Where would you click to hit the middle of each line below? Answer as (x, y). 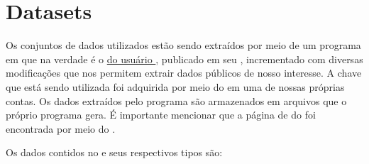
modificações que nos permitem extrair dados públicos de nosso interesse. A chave (184, 73)
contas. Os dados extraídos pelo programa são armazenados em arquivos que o (176, 100)
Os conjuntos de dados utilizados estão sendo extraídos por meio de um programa (183, 45)
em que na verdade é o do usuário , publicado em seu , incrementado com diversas (184, 59)
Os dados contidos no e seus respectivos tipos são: (114, 152)
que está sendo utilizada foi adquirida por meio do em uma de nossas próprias (175, 86)
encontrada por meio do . (61, 128)
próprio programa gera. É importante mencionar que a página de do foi (161, 115)
